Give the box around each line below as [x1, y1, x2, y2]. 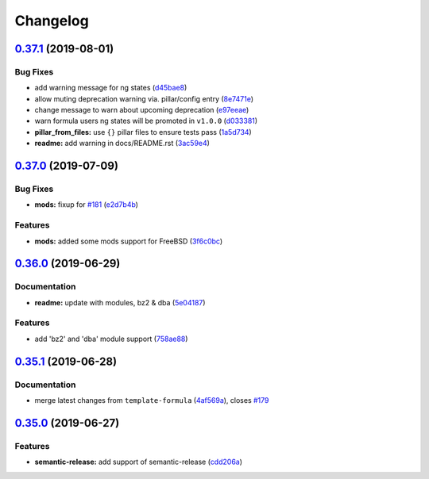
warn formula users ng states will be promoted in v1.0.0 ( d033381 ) [34, 116, 258, 126]
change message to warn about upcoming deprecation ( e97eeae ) [34, 105, 249, 115]
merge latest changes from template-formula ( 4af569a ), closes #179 [34, 396, 269, 405]
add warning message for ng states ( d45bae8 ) [34, 83, 187, 93]
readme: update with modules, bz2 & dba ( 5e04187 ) [34, 297, 206, 307]
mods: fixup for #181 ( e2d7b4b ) [34, 200, 139, 209]
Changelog [14, 12, 89, 29]
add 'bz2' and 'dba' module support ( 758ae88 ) [34, 334, 188, 343]
